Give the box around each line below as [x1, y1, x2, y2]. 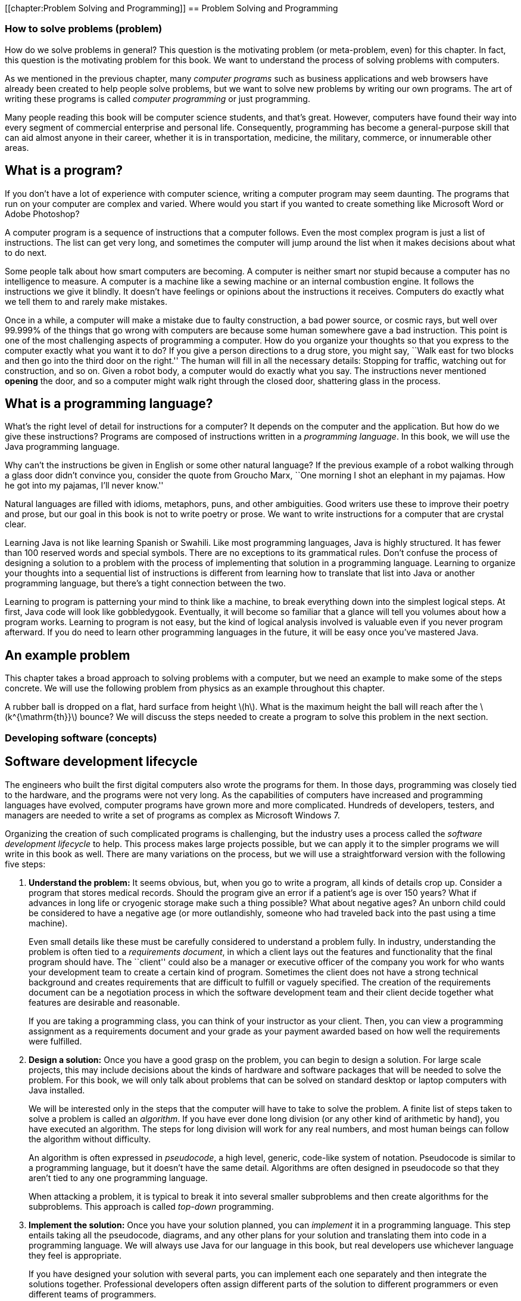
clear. [5, 519, 26, 530]
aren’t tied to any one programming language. [29, 1172, 208, 1183]
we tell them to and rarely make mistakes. [5, 296, 167, 307]
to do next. [5, 247, 47, 258]
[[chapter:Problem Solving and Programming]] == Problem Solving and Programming [5, 3, 338, 13]
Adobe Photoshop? [5, 208, 80, 219]
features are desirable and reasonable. [29, 997, 180, 1008]
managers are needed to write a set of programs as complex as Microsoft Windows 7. [5, 809, 340, 820]
